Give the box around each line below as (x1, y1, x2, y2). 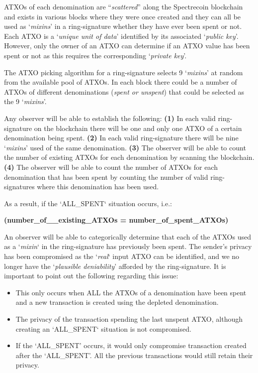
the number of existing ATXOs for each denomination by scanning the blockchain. (4, 152, 255, 162)
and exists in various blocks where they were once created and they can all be (4, 11, 241, 21)
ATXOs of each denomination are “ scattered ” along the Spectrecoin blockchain (4, 1, 243, 11)
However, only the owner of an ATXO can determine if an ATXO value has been (4, 40, 250, 51)
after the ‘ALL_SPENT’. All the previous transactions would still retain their (15, 350, 253, 360)
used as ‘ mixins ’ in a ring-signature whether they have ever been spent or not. (4, 21, 242, 31)
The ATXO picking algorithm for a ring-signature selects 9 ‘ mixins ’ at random (4, 67, 243, 77)
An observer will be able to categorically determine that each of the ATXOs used (4, 231, 251, 242)
